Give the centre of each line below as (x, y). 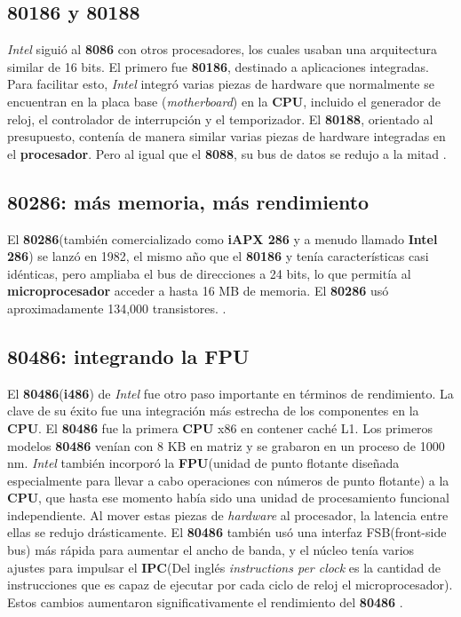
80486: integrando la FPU (128, 356)
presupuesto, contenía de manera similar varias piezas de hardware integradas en (227, 136)
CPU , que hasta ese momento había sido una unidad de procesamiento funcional (228, 498)
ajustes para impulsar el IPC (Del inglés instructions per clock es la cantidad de (224, 567)
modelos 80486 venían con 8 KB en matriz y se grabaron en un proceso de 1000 (226, 445)
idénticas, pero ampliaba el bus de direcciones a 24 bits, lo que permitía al (209, 273)
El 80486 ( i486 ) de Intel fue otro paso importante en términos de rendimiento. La (230, 393)
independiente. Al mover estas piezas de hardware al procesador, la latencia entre (228, 514)
